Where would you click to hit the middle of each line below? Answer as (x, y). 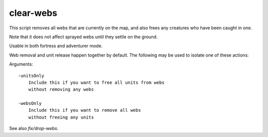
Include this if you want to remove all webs (85, 110)
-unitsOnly (31, 75)
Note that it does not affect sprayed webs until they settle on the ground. (83, 37)
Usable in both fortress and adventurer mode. (56, 46)
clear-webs (33, 13)
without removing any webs (61, 90)
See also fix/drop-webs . (34, 129)
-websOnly (30, 103)
